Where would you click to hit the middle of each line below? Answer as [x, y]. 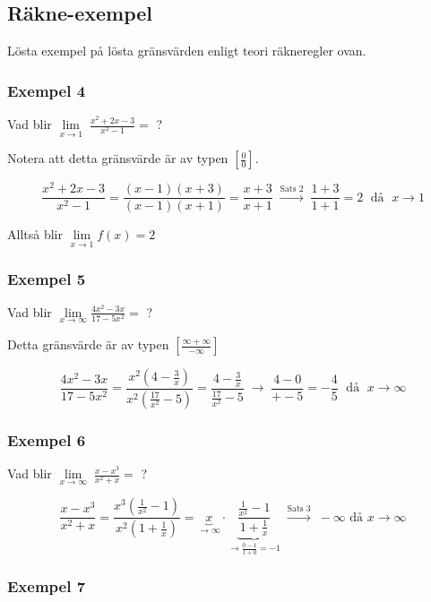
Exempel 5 [47, 278]
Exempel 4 [47, 90]
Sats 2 [292, 189]
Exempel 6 [47, 439]
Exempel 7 [47, 586]
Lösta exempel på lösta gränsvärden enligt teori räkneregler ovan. [187, 51]
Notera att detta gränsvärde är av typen [118, 158]
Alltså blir [35, 234]
